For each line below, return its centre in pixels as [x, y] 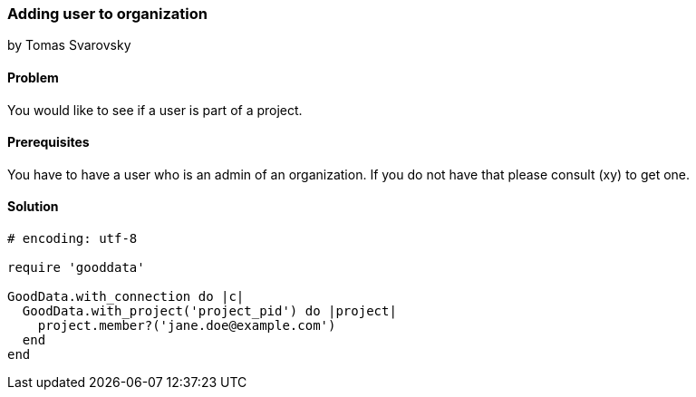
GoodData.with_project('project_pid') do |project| [209, 311]
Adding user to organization [107, 14]
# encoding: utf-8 [72, 239]
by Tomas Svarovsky [69, 45]
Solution [33, 207]
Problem [33, 77]
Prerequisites [48, 142]
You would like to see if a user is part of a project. [155, 110]
